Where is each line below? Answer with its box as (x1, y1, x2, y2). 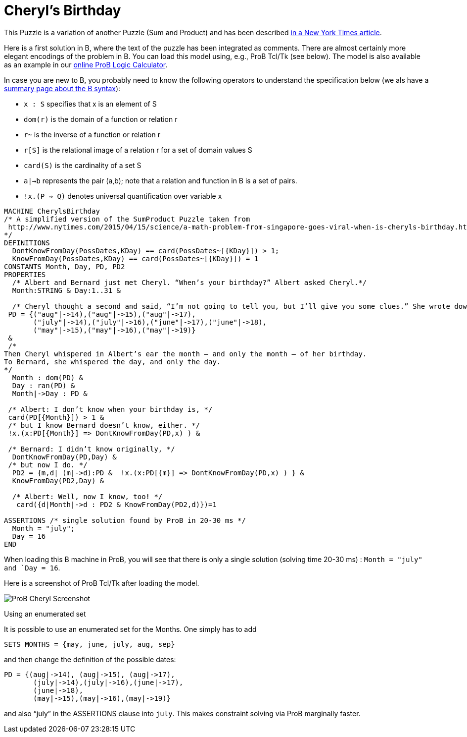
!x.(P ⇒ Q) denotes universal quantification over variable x (24, 191, 222, 200)
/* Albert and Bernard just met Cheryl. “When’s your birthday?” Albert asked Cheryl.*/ (12, 278, 367, 286)
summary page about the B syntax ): (4, 84, 121, 93)
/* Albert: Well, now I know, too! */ (12, 492, 163, 501)
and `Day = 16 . (4, 563, 60, 572)
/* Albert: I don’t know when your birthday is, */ (8, 405, 213, 413)
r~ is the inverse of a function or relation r (24, 130, 160, 139)
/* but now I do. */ (8, 460, 88, 469)
